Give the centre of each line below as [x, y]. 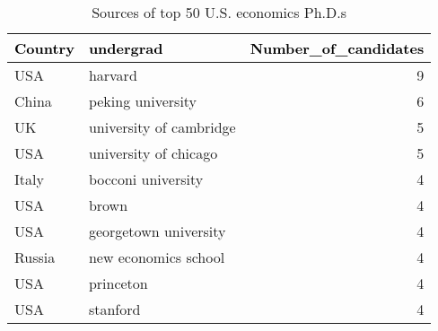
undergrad [126, 48]
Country [44, 48]
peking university [143, 101]
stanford [114, 309]
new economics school [157, 257]
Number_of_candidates [337, 48]
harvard [113, 75]
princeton [118, 283]
